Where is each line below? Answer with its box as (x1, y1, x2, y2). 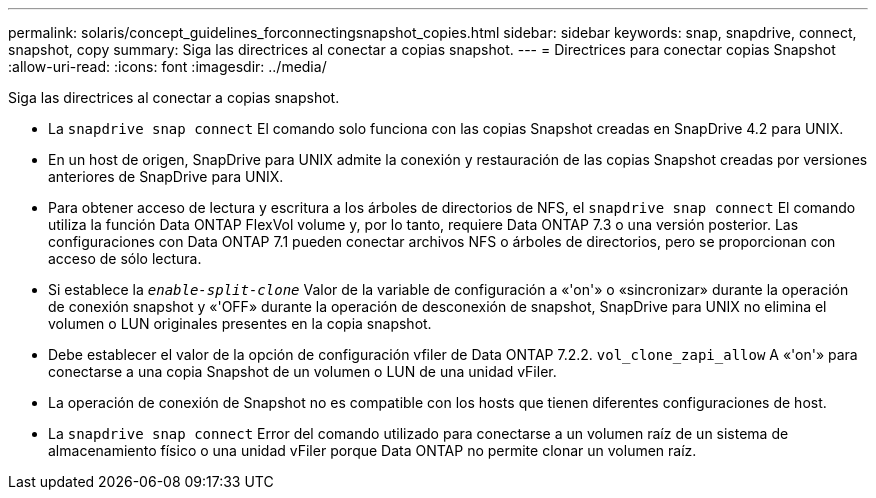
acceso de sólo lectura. (48, 250, 202, 267)
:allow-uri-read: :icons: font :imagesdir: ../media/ (8, 58, 327, 75)
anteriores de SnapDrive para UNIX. (48, 168, 284, 185)
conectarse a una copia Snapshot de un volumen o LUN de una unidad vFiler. (48, 363, 557, 380)
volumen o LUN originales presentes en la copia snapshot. (48, 315, 432, 332)
